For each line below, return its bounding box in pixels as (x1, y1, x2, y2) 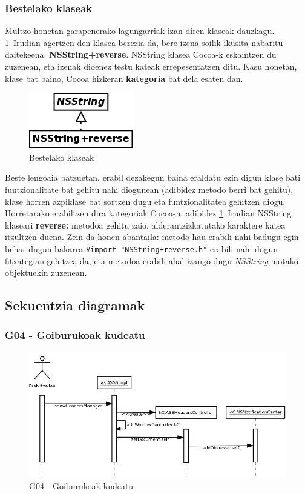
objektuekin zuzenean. (5, 266, 87, 279)
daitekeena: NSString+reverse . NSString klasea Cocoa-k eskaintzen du (5, 48, 277, 61)
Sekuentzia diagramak (5, 296, 145, 315)
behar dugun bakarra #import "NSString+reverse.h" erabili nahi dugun (5, 242, 278, 255)
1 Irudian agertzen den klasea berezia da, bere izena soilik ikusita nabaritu (5, 36, 283, 48)
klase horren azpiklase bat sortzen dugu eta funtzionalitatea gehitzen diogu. (5, 195, 286, 207)
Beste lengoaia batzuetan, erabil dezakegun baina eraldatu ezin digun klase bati (5, 171, 301, 184)
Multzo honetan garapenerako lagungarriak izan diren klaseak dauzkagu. (5, 24, 275, 37)
